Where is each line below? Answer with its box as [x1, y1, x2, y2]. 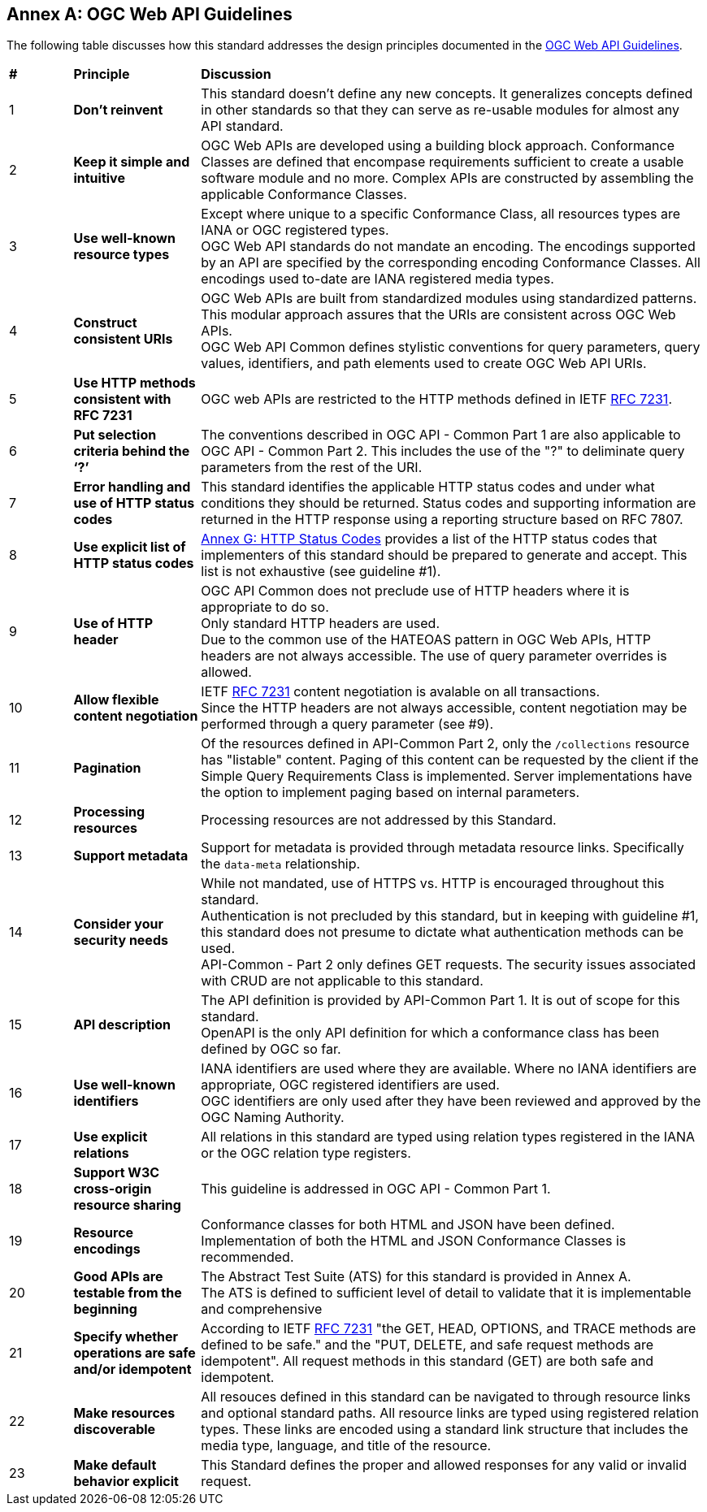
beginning [73, 1301, 137, 1318]
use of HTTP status [73, 495, 195, 512]
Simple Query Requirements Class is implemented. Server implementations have [201, 768, 692, 785]
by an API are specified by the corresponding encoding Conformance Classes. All [201, 254, 700, 271]
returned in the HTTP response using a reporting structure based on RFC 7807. [201, 511, 683, 528]
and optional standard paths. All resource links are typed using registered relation [201, 1405, 699, 1422]
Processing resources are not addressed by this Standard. [201, 812, 557, 829]
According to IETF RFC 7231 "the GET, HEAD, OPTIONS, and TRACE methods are [201, 1320, 696, 1337]
